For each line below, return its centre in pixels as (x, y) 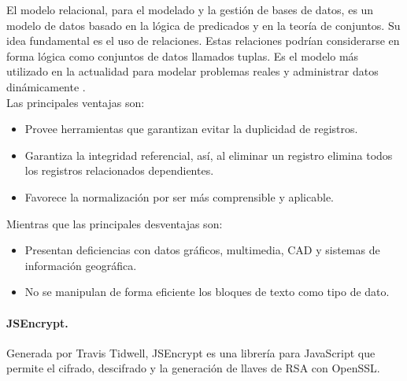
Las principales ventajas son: (76, 102)
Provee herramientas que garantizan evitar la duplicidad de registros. (191, 129)
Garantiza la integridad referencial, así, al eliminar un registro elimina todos (209, 155)
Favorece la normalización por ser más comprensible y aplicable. (179, 196)
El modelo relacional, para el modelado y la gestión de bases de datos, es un (190, 9)
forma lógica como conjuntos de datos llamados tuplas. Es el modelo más (183, 55)
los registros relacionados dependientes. (119, 170)
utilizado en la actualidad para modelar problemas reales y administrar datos (192, 71)
